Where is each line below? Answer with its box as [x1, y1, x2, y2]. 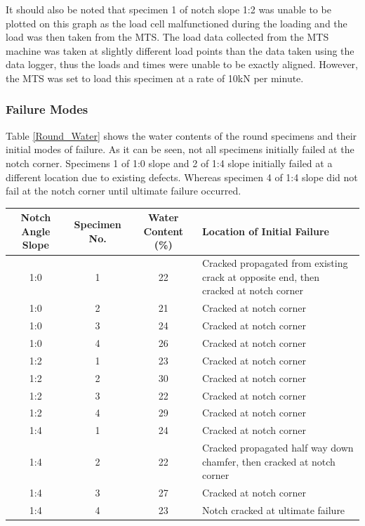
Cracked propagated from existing [202, 256, 348, 270]
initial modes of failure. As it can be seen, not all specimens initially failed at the [6, 142, 354, 157]
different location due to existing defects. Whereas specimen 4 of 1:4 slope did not [6, 169, 358, 184]
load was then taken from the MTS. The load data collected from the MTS [6, 29, 329, 44]
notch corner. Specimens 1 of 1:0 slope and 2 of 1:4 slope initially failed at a [6, 155, 333, 170]
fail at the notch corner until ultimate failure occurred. [6, 183, 241, 198]
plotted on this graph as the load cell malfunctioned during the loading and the [6, 15, 347, 30]
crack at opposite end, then [202, 269, 319, 284]
